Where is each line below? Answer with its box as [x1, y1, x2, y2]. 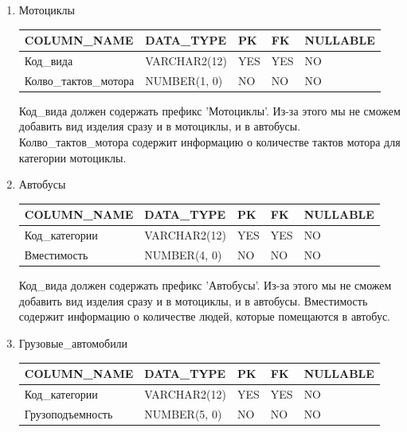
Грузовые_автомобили [18, 334, 128, 351]
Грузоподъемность [24, 405, 113, 422]
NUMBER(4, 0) [144, 247, 222, 263]
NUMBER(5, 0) [144, 405, 222, 422]
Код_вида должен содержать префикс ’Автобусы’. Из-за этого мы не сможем [18, 277, 392, 294]
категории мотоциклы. [18, 149, 127, 165]
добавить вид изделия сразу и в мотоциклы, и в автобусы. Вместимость [18, 292, 368, 309]
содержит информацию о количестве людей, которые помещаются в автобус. [18, 308, 390, 325]
